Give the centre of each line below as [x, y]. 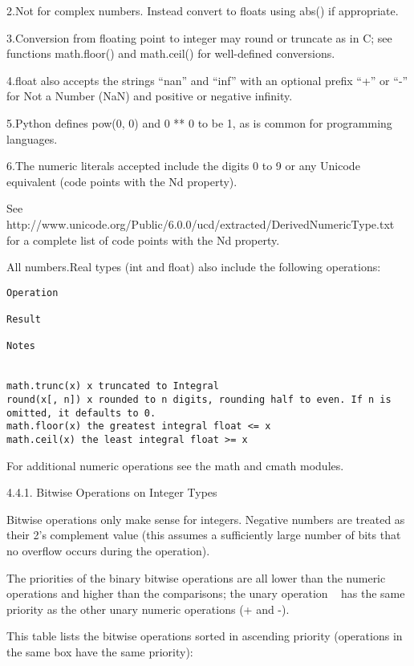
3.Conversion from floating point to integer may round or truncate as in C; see [199, 37]
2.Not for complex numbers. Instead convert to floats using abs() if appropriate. [203, 10]
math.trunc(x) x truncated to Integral [113, 386]
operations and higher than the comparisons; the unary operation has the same [206, 593]
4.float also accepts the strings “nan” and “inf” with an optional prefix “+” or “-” [207, 80]
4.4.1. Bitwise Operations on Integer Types [112, 492]
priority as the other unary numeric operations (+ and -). [148, 609]
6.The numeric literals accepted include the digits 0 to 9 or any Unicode [183, 166]
